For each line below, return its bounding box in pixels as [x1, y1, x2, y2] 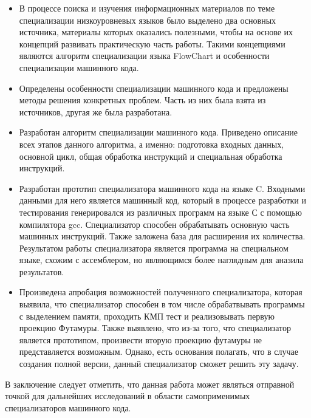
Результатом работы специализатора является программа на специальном [19, 241, 289, 254]
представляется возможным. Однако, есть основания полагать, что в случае [19, 345, 299, 358]
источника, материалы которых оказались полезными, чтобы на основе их [19, 26, 293, 38]
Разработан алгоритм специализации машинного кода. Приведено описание [19, 126, 298, 139]
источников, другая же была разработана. [19, 105, 173, 118]
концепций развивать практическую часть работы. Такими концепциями [19, 37, 285, 50]
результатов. [19, 265, 64, 278]
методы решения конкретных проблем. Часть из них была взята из [19, 94, 266, 106]
